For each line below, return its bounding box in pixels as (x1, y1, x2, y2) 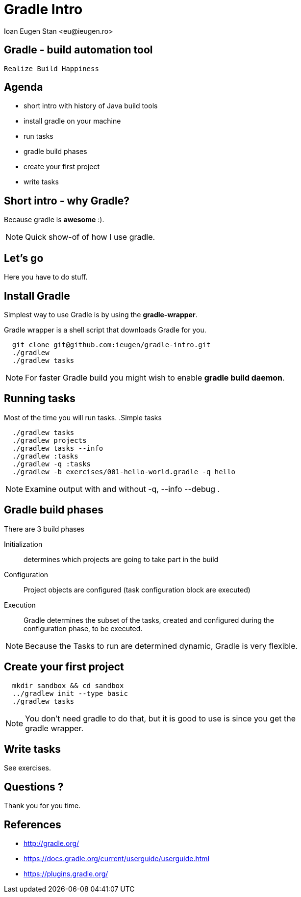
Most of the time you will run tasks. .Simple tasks (4, 413, 162, 422)
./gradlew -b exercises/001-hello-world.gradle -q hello (12, 467, 236, 476)
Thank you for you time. (4, 801, 81, 810)
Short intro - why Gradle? (4, 194, 130, 207)
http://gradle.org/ (24, 839, 79, 848)
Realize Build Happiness (4, 64, 99, 73)
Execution (4, 600, 36, 609)
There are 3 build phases (4, 524, 84, 533)
